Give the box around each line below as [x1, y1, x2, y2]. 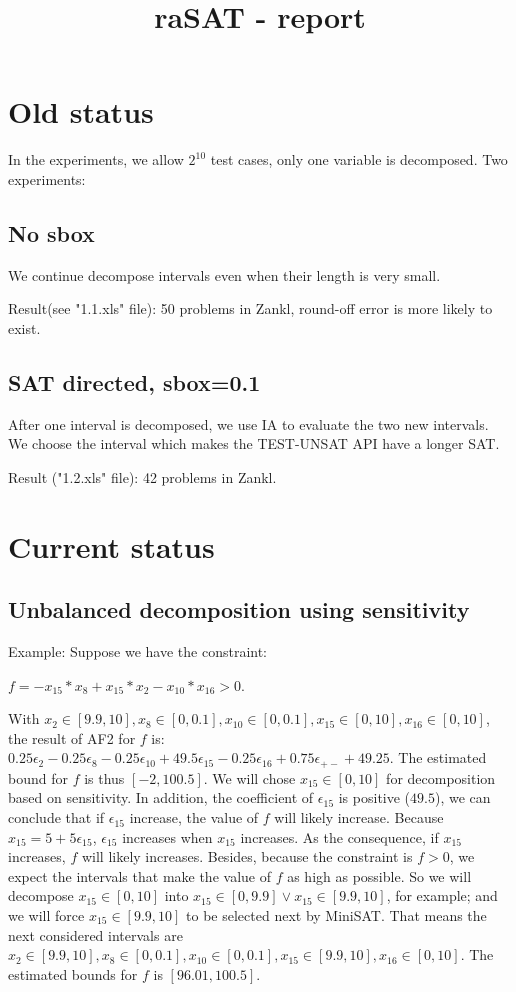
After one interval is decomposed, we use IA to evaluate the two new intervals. [8, 413, 489, 434]
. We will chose [203, 767, 296, 788]
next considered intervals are [8, 924, 183, 945]
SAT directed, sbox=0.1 [8, 366, 261, 397]
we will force [8, 905, 85, 926]
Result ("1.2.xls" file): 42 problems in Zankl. [8, 466, 277, 487]
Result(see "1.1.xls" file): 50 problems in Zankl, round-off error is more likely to [8, 298, 493, 319]
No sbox [8, 217, 95, 248]
